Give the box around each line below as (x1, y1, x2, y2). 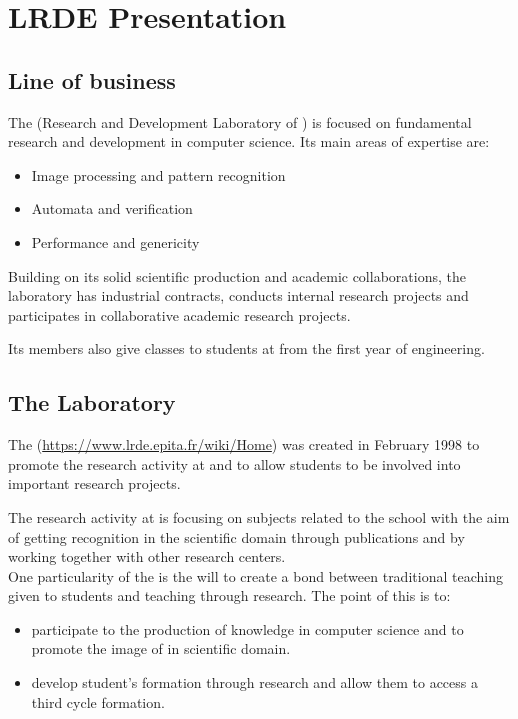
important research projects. (8, 473, 181, 494)
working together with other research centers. (8, 546, 286, 567)
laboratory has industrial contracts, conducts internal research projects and (8, 285, 469, 306)
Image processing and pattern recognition (31, 164, 286, 185)
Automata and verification (31, 198, 193, 219)
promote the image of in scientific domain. (31, 638, 291, 659)
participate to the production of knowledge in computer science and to (31, 618, 464, 639)
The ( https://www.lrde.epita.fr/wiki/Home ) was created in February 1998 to (8, 434, 480, 455)
